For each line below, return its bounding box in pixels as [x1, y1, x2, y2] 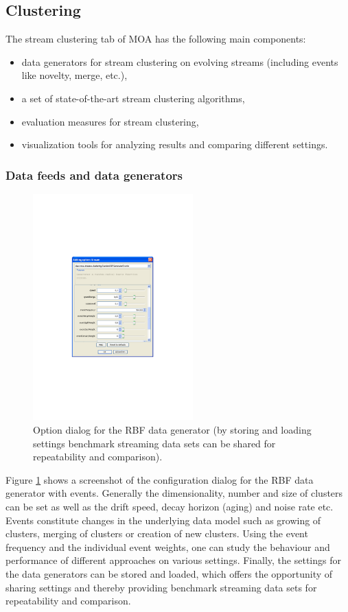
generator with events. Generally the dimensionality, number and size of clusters [5, 486, 343, 500]
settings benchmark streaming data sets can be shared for [33, 436, 276, 450]
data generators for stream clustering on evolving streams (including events [21, 54, 338, 69]
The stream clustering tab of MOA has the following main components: [5, 32, 306, 46]
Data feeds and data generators [5, 166, 183, 183]
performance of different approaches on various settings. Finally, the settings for [5, 553, 341, 567]
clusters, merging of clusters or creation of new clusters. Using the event [5, 526, 308, 541]
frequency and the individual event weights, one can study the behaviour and [5, 539, 330, 554]
